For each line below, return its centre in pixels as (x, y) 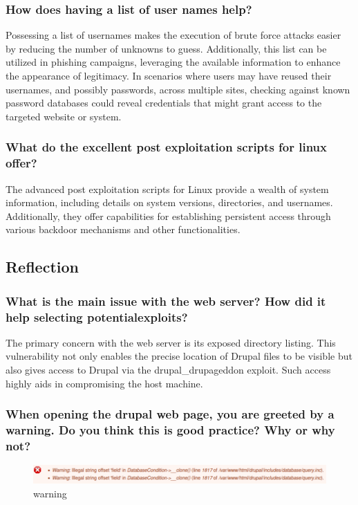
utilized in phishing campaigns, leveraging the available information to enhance (173, 62)
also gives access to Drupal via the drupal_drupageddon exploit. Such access (168, 369)
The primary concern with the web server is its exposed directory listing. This (171, 342)
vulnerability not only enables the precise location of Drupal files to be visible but (179, 356)
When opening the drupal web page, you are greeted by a (170, 414)
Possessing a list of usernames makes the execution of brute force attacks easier (173, 35)
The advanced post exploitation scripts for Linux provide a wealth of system (167, 189)
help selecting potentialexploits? (97, 316)
